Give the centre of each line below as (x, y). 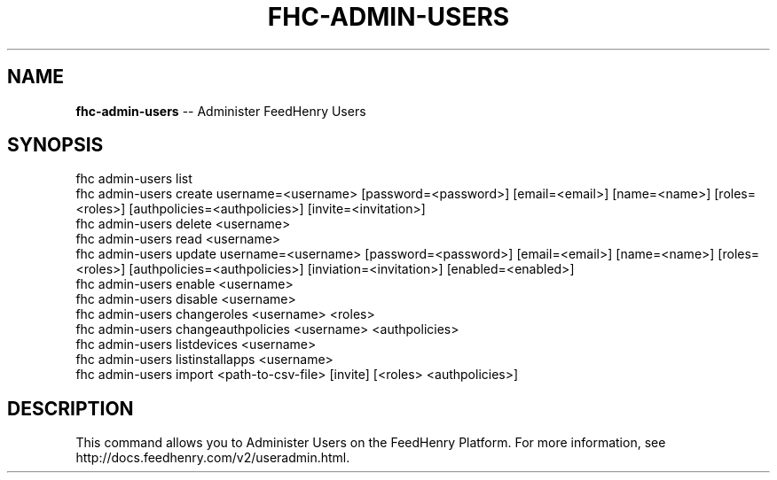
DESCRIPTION (71, 408)
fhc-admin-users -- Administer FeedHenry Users (221, 111)
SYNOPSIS (55, 145)
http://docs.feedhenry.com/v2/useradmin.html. (213, 458)
